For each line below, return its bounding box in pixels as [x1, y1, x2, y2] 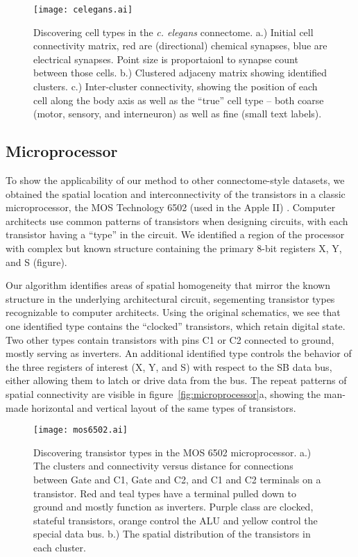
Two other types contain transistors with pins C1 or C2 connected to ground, [6, 332, 334, 347]
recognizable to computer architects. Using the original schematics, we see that [6, 305, 341, 319]
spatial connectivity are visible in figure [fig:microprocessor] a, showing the [6, 386, 321, 401]
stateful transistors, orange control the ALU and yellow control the [33, 513, 318, 527]
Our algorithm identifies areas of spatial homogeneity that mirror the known [6, 278, 330, 292]
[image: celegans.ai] [33, 5, 133, 15]
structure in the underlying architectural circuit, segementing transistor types [6, 291, 335, 306]
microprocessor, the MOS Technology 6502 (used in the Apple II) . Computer [6, 200, 336, 215]
